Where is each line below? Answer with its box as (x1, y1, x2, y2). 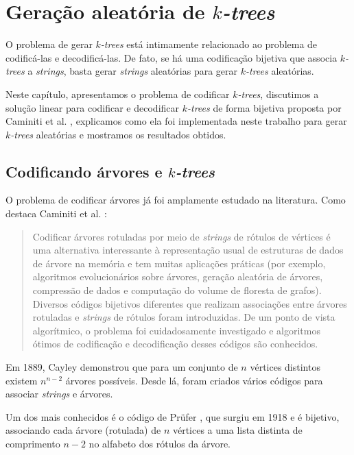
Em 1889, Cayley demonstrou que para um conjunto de (5, 360, 238, 374)
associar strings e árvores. (5, 386, 113, 401)
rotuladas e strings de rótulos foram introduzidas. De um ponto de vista (32, 310, 335, 324)
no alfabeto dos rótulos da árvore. (88, 436, 231, 450)
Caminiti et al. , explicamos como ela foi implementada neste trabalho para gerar (5, 114, 347, 128)
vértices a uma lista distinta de (172, 423, 303, 437)
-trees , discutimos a (237, 86, 319, 101)
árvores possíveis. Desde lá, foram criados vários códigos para (65, 373, 323, 387)
